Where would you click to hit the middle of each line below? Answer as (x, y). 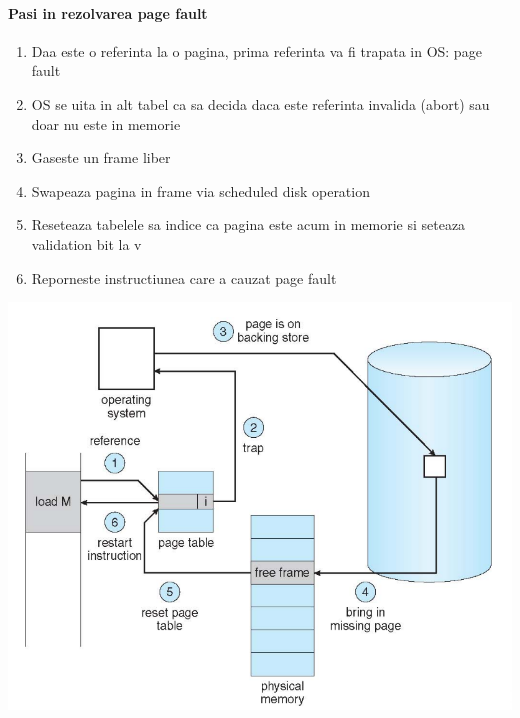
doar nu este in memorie (106, 123)
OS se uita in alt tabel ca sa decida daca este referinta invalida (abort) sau (260, 103)
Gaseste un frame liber (101, 157)
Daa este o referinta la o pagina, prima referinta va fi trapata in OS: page (256, 50)
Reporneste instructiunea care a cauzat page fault (184, 277)
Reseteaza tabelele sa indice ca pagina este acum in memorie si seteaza (248, 224)
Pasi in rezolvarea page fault (108, 12)
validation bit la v (86, 243)
